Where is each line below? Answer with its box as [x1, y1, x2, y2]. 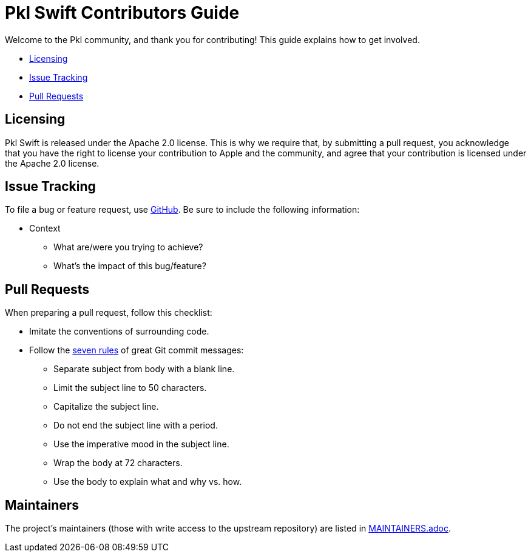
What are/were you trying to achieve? [53, 242, 203, 253]
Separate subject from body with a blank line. [53, 364, 235, 375]
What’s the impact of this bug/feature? [53, 261, 206, 272]
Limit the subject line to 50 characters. [53, 382, 207, 393]
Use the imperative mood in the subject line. [53, 439, 229, 450]
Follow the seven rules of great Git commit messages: [29, 345, 244, 356]
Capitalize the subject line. [53, 401, 159, 412]
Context [29, 223, 61, 234]
